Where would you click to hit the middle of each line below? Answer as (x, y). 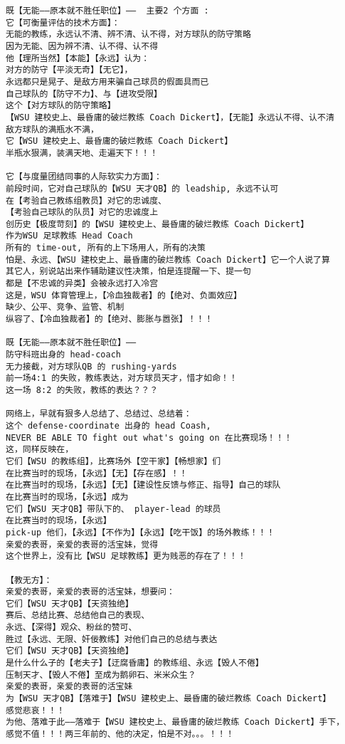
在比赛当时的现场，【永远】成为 (67, 497)
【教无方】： (29, 580)
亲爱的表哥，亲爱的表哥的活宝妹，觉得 (82, 544)
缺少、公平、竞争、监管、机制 (65, 307)
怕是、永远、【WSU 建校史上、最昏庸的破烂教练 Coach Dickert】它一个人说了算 (168, 260)
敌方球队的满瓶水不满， (52, 129)
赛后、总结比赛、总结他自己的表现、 (78, 615)
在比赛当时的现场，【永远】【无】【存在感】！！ (97, 473)
